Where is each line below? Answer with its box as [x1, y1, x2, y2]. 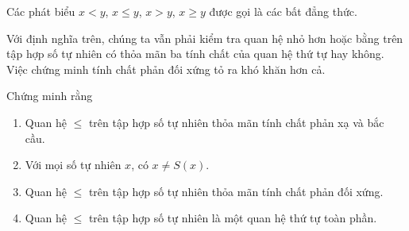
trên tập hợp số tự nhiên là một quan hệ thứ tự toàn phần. [88, 210, 377, 226]
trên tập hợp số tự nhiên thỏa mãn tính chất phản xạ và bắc [88, 114, 384, 130]
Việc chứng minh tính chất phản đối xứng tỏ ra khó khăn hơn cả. [6, 60, 326, 77]
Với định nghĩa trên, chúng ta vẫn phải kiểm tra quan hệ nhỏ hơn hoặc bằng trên [6, 29, 403, 46]
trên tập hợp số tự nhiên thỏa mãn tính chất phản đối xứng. [88, 183, 384, 199]
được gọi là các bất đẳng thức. [209, 3, 357, 19]
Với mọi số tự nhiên [25, 156, 122, 173]
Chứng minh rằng [6, 87, 93, 104]
